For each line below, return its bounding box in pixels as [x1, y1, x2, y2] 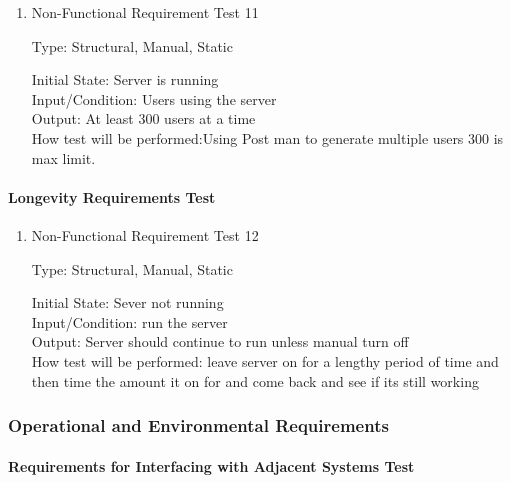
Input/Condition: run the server [31, 311, 228, 332]
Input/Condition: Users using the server [31, 88, 277, 109]
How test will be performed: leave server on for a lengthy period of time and [31, 350, 499, 371]
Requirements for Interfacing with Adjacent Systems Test [8, 455, 415, 476]
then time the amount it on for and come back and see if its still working [31, 370, 479, 391]
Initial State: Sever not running [31, 292, 224, 313]
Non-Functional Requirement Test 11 [31, 2, 259, 22]
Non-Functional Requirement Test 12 [31, 224, 259, 245]
